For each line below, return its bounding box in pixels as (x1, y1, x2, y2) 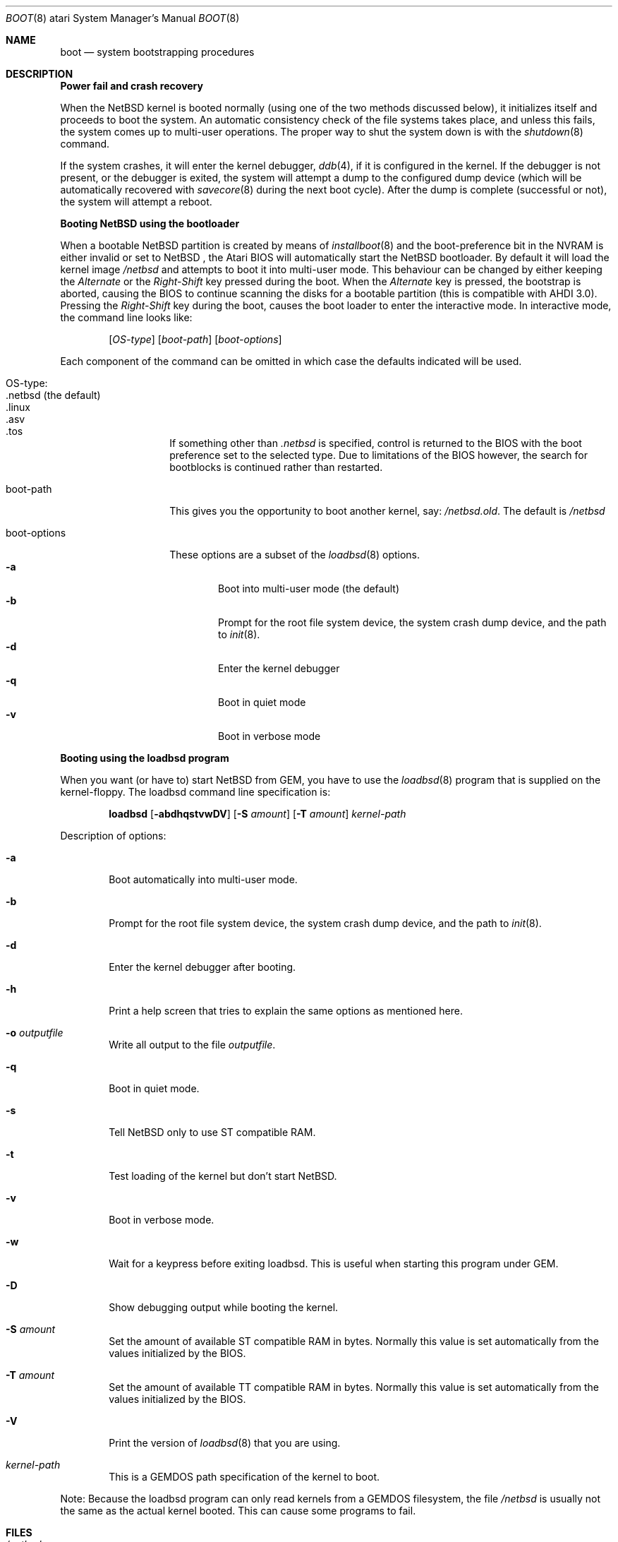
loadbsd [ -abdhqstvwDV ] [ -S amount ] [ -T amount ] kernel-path (109, 808, 406, 820)
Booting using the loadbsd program (60, 752, 229, 764)
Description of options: (60, 830, 166, 842)
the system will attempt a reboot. (60, 196, 212, 208)
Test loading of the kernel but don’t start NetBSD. (109, 1170, 337, 1182)
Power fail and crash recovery (60, 80, 203, 92)
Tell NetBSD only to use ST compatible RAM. (109, 1126, 316, 1138)
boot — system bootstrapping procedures (60, 46, 255, 58)
